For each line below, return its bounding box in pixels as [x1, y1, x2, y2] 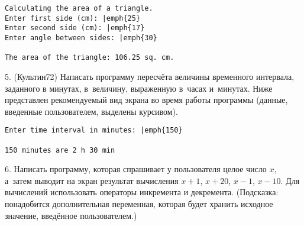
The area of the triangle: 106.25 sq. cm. [5, 53, 174, 62]
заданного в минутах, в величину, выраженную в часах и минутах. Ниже [5, 82, 273, 94]
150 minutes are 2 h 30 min [5, 146, 115, 154]
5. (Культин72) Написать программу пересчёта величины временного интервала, [5, 70, 295, 82]
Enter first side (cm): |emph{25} [5, 14, 141, 22]
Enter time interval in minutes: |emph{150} [5, 126, 183, 135]
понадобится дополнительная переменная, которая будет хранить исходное [5, 198, 273, 210]
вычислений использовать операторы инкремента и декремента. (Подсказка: [5, 186, 279, 198]
